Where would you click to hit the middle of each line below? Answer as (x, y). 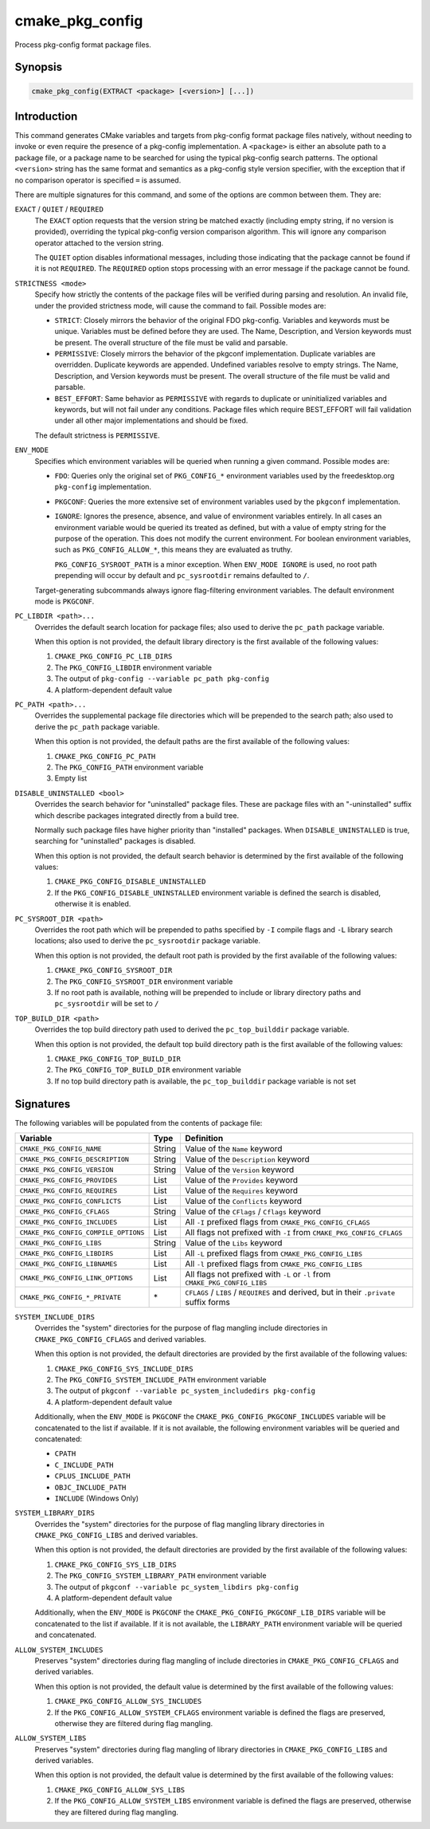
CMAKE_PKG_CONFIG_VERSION (66, 1169)
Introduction (46, 116)
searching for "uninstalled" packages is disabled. (115, 841)
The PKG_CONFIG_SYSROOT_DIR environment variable (144, 981)
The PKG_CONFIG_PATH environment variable (129, 767)
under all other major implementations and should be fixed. (151, 421)
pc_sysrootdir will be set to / (107, 1004)
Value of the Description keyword (247, 1159)
